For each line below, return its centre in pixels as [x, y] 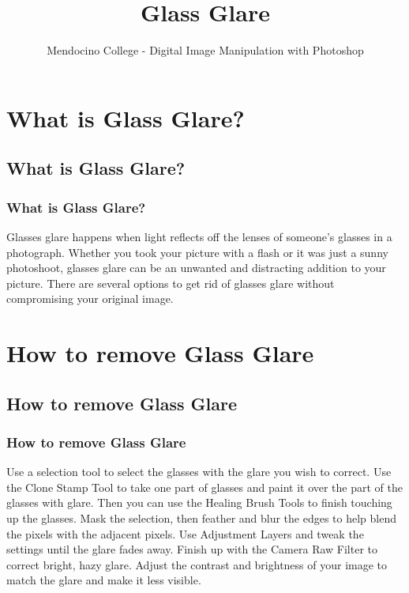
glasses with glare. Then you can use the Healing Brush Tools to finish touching [199, 502]
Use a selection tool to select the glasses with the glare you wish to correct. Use [199, 472]
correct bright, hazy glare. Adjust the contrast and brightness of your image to [197, 564]
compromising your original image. [90, 298]
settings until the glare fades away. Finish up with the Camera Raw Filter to [192, 549]
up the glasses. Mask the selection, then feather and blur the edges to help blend [202, 518]
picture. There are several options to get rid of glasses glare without [171, 283]
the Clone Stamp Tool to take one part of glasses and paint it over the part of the [204, 487]
